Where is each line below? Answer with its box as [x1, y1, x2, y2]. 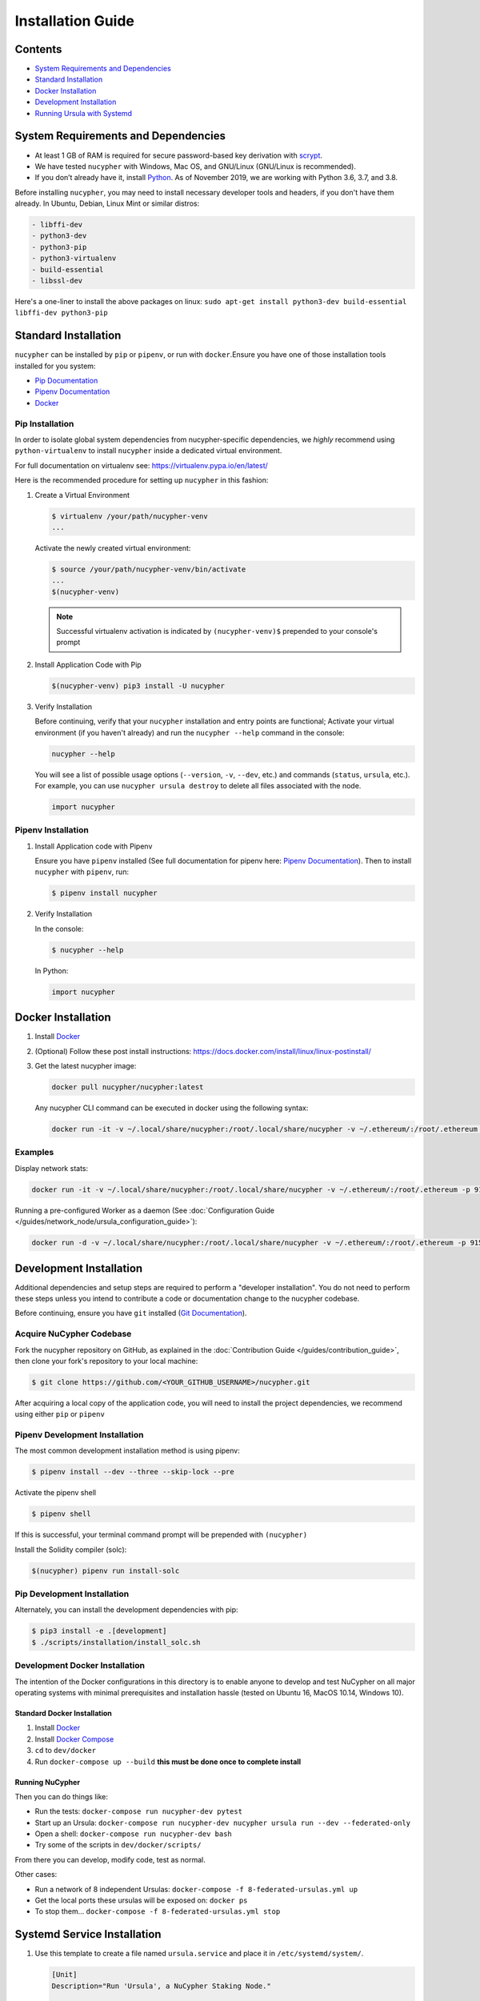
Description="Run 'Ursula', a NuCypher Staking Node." [51, 1981, 271, 1991]
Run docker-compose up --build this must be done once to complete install [34, 1757, 302, 1766]
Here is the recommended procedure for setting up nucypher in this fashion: [14, 475, 269, 485]
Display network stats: [14, 1163, 89, 1173]
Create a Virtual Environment [34, 490, 130, 499]
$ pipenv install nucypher [51, 888, 158, 898]
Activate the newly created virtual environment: [34, 543, 191, 552]
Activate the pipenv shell [14, 1488, 96, 1498]
